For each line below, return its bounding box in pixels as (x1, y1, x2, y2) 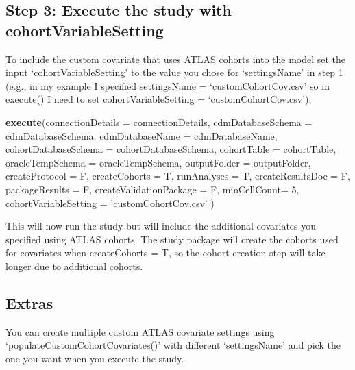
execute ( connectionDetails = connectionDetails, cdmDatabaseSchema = (5, 114, 313, 129)
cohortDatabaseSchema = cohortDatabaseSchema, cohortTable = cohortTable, (5, 142, 336, 156)
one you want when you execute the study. (5, 351, 184, 365)
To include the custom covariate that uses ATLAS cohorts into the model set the (5, 51, 346, 66)
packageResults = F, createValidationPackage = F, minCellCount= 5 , (5, 182, 299, 196)
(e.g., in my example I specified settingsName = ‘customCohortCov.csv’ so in (5, 78, 330, 92)
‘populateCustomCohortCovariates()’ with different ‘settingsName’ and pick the (5, 338, 341, 352)
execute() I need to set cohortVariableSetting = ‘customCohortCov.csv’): (5, 92, 312, 106)
